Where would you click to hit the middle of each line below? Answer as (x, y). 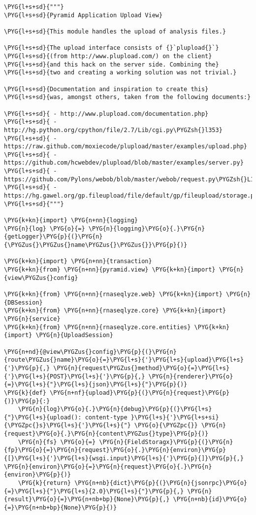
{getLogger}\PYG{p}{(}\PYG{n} (53, 237)
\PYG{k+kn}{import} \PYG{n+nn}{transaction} (78, 261)
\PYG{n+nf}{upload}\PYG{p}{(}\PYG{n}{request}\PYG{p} (140, 393)
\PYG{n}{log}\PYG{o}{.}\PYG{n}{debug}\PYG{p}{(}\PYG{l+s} (115, 409)
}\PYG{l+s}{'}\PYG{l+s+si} (175, 417)
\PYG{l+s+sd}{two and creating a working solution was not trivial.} (120, 73)
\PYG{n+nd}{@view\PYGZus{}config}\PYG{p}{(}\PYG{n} (90, 352)
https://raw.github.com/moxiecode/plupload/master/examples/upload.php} (126, 147)
